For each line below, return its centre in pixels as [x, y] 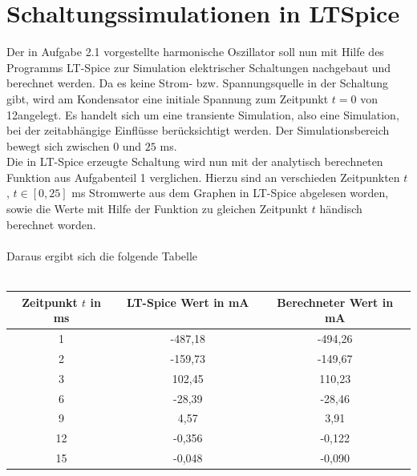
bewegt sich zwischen [58, 145]
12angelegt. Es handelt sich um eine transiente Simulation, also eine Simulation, [203, 114]
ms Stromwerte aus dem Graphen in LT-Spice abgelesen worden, [230, 193]
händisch [341, 209]
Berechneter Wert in [335, 302]
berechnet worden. [51, 224]
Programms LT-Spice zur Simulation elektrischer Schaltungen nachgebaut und [199, 67]
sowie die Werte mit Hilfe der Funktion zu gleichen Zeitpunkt [158, 209]
